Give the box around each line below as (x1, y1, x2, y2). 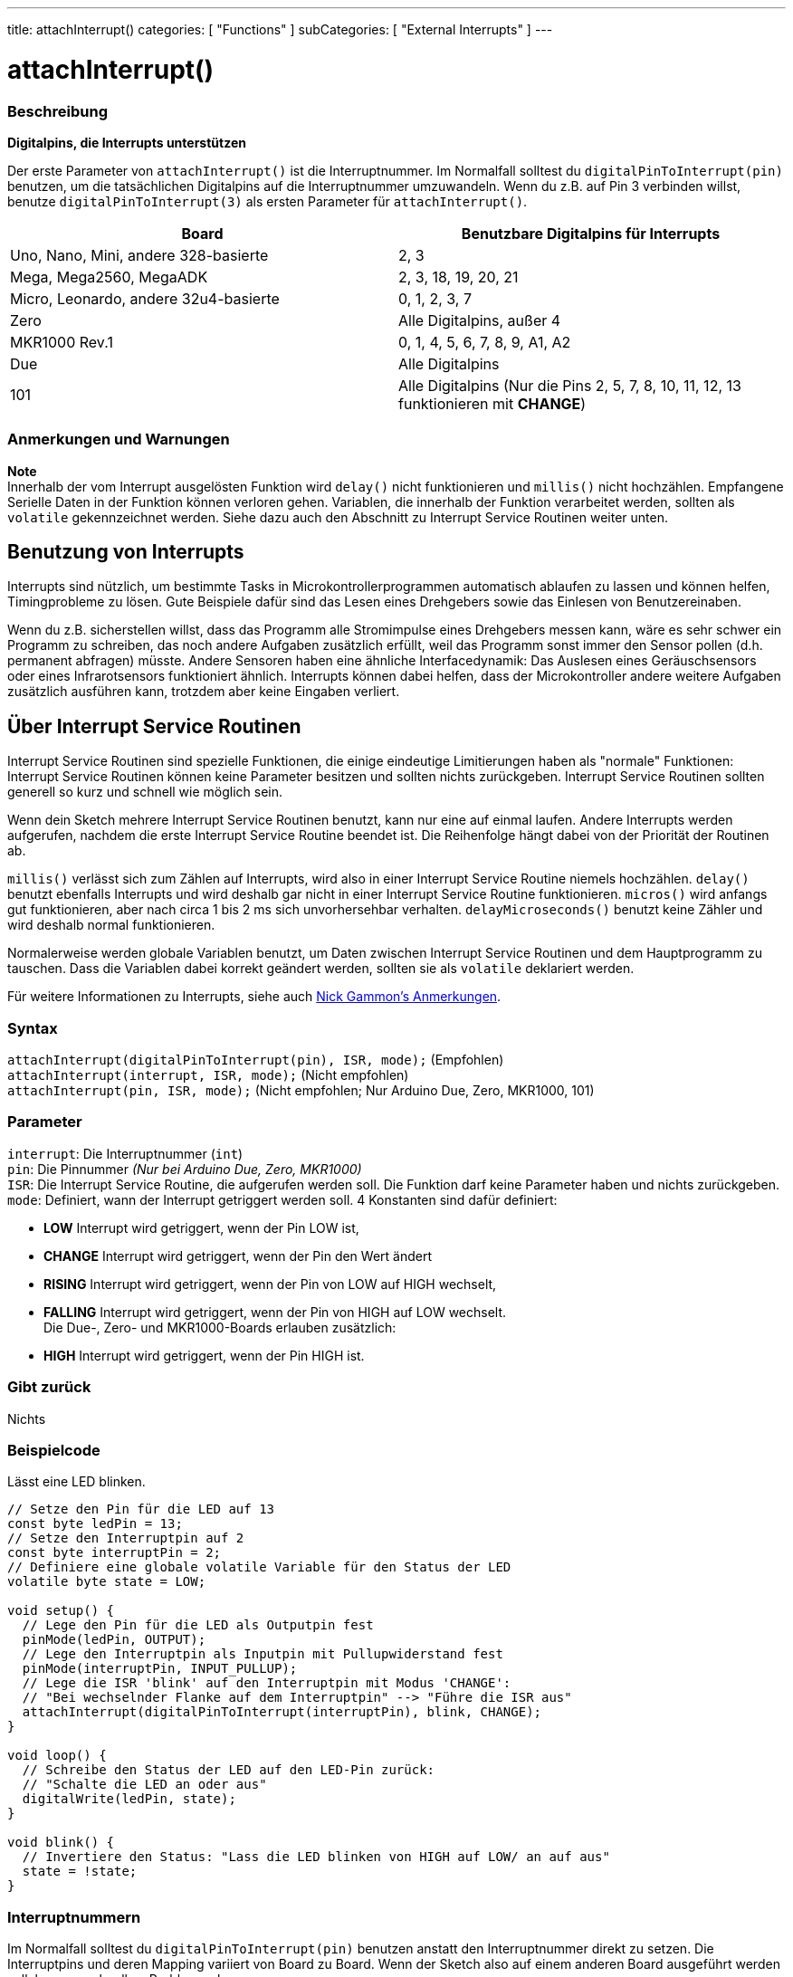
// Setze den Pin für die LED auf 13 (7, 1502, 275, 1517)
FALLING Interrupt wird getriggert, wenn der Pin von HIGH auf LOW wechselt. (43, 1304, 507, 1320)
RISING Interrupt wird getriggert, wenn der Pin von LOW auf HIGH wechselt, (43, 1275, 497, 1292)
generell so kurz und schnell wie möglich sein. (7, 784, 283, 800)
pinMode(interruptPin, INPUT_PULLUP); (22, 1661, 298, 1676)
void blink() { (7, 1835, 115, 1850)
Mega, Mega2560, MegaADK (10, 267, 208, 286)
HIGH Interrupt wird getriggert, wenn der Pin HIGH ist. (43, 1347, 365, 1363)
